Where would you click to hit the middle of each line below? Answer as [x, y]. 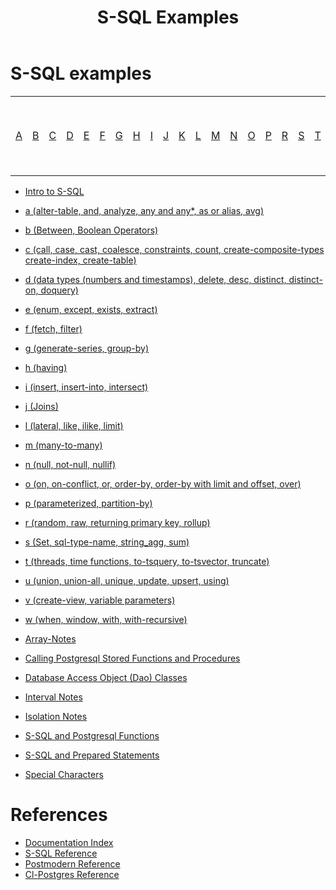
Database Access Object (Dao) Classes [106, 677]
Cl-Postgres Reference [72, 874]
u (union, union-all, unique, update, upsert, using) [127, 580]
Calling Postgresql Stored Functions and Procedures [132, 658]
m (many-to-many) [63, 445]
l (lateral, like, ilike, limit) [74, 425]
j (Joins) [41, 406]
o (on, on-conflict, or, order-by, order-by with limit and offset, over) [163, 483]
